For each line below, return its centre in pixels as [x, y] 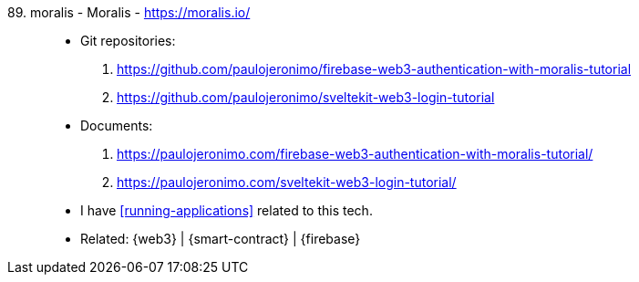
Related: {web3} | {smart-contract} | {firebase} [221, 239]
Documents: [117, 125]
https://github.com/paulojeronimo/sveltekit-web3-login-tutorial [306, 97]
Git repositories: [128, 41]
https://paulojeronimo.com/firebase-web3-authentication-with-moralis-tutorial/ [355, 154]
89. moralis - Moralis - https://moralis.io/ [129, 12]
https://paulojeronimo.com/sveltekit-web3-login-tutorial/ [287, 182]
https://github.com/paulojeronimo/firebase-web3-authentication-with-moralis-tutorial [374, 69]
